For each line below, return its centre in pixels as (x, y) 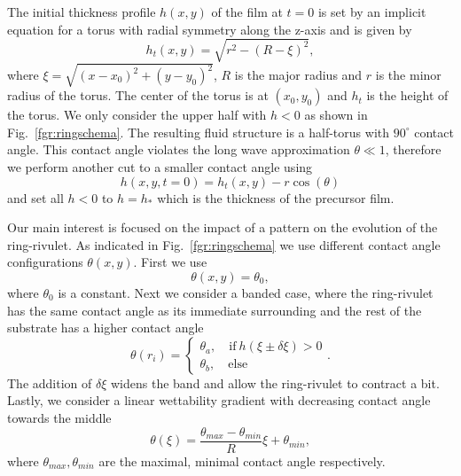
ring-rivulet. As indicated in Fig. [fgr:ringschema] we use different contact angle (224, 244)
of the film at (247, 12)
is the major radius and (298, 75)
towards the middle (59, 417)
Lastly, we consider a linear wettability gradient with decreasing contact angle (219, 400)
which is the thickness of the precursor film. (276, 197)
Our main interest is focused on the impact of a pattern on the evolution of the (223, 227)
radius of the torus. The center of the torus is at (138, 95)
